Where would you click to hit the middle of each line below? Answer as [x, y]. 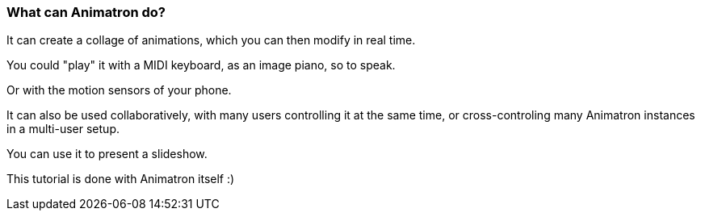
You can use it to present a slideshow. [107, 154]
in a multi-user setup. [63, 129]
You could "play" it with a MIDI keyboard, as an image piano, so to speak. [201, 65]
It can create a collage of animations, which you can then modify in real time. [211, 40]
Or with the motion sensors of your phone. [119, 90]
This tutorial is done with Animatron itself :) [121, 179]
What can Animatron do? [86, 12]
